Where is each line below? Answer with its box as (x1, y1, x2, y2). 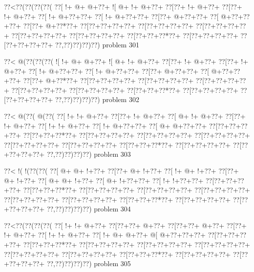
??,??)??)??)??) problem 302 (55, 94, 139, 105)
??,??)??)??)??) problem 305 (46, 258, 131, 269)
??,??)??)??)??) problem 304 (46, 204, 131, 214)
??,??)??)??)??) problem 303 (46, 149, 131, 159)
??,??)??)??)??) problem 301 (55, 40, 139, 50)
